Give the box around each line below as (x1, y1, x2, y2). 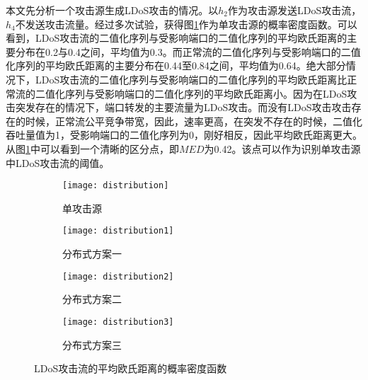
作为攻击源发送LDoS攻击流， (228, 3, 362, 17)
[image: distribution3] (62, 316, 174, 327)
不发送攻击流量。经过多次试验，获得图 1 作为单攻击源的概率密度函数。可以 (15, 16, 357, 31)
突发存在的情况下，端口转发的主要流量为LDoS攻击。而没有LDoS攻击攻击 (15, 100, 352, 115)
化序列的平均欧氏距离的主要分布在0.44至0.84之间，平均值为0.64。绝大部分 (6, 58, 346, 73)
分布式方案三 (62, 337, 122, 352)
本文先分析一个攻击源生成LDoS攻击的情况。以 (6, 3, 219, 17)
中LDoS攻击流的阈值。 (6, 155, 110, 170)
